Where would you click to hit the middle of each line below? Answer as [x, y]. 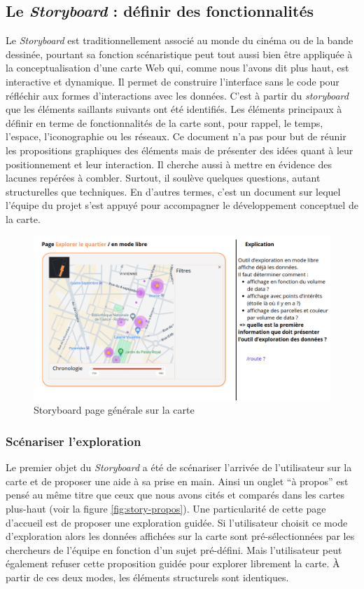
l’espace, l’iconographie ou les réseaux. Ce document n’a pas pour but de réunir [176, 136]
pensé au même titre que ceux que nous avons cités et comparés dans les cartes [175, 495]
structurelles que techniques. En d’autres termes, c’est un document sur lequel [173, 191]
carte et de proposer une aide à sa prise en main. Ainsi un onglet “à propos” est [177, 481]
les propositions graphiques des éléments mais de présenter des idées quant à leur [180, 150]
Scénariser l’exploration [73, 441]
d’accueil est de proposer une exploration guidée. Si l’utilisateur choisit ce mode [177, 522]
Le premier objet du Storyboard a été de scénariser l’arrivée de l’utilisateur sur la [179, 467]
